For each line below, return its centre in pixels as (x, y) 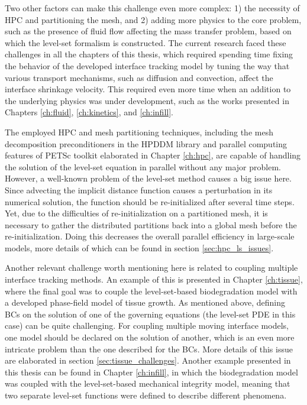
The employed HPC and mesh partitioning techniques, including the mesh (139, 132)
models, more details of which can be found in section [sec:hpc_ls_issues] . (139, 247)
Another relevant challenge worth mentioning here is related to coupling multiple (151, 268)
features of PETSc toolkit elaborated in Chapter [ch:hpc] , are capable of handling (153, 155)
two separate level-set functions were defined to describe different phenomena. (146, 395)
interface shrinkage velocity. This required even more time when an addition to (148, 89)
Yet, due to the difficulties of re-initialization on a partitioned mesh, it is (136, 213)
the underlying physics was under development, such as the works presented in (147, 100)
